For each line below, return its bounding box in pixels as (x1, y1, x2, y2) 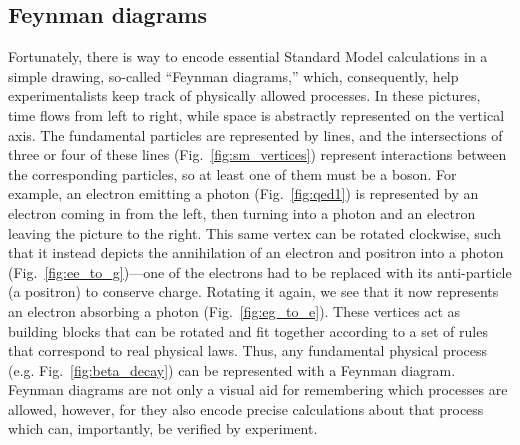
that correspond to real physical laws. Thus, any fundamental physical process (8, 340, 488, 361)
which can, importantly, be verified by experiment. (8, 418, 318, 439)
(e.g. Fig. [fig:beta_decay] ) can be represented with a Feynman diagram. (8, 359, 456, 380)
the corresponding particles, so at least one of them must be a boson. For (8, 163, 457, 184)
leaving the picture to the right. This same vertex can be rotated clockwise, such (8, 222, 502, 243)
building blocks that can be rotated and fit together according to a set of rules (8, 320, 488, 341)
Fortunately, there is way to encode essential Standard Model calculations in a (8, 46, 488, 67)
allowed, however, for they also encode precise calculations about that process (8, 398, 484, 419)
